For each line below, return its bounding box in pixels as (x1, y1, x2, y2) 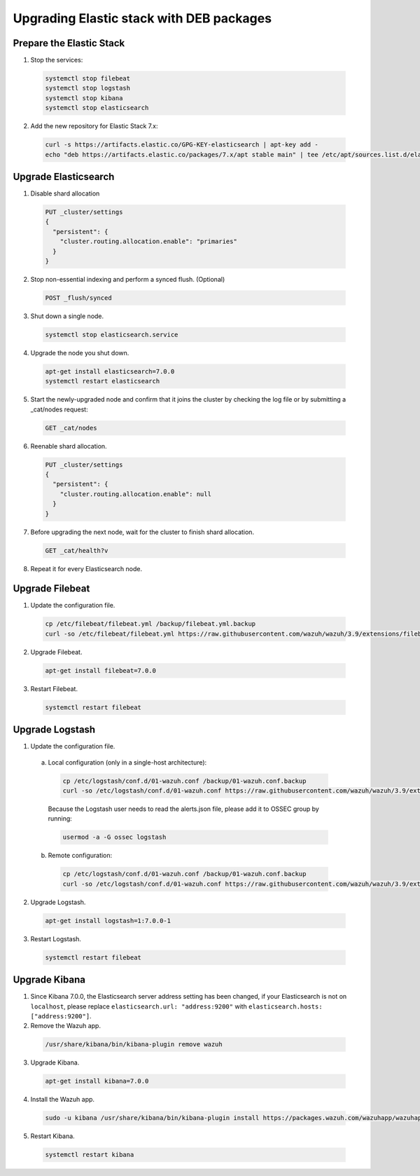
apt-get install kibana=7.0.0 (45, 1077, 149, 1086)
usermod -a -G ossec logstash (62, 833, 167, 841)
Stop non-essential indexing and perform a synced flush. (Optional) (30, 275, 225, 283)
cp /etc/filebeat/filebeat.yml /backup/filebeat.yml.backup (45, 620, 256, 628)
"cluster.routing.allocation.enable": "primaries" (59, 238, 237, 245)
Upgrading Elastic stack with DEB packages (13, 11, 272, 26)
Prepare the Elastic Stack (13, 37, 125, 49)
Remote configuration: (48, 852, 113, 860)
